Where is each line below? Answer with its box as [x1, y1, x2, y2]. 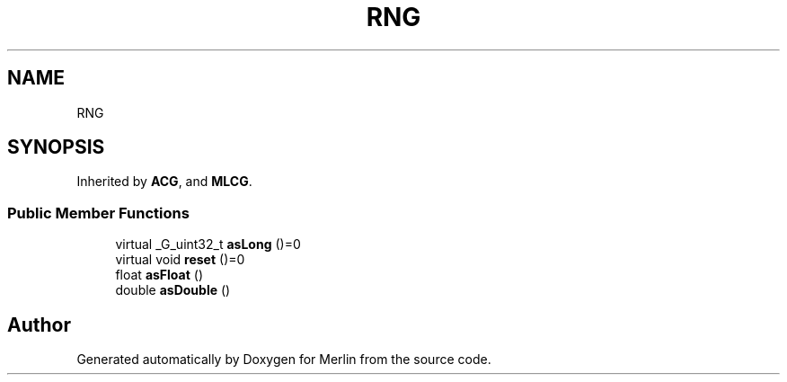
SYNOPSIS [7, 136, 105, 159]
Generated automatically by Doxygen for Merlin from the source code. [76, 351, 491, 368]
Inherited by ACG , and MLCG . [76, 173, 252, 190]
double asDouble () [115, 282, 231, 298]
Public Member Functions [7, 203, 190, 222]
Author [7, 313, 71, 336]
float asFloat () [115, 267, 203, 283]
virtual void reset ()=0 [115, 252, 245, 268]
